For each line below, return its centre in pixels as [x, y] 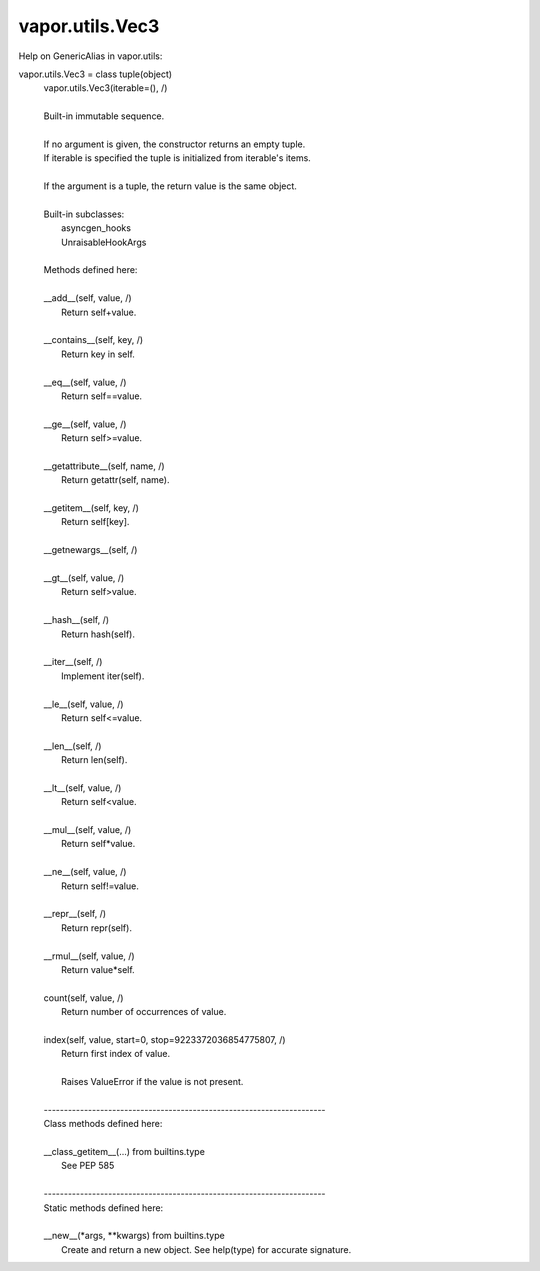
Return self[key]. [95, 522]
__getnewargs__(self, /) [90, 550]
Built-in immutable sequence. [104, 116]
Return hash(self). [98, 634]
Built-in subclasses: [84, 214]
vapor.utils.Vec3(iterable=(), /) [105, 88]
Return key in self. [98, 354]
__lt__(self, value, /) [82, 787]
